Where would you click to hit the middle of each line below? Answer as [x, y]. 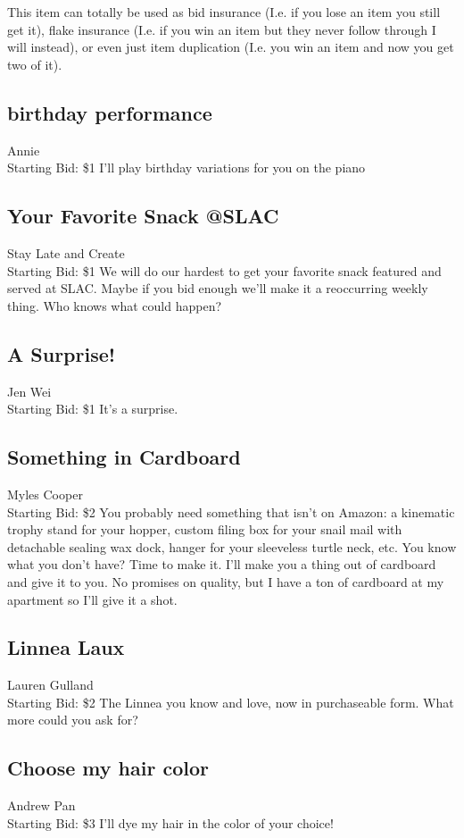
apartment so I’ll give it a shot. [92, 599]
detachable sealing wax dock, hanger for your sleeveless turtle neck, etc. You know [232, 546]
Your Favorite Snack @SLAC [143, 216]
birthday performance [110, 112]
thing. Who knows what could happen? [115, 305]
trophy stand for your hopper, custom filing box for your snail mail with [205, 529]
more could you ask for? [73, 720]
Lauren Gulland [50, 685]
